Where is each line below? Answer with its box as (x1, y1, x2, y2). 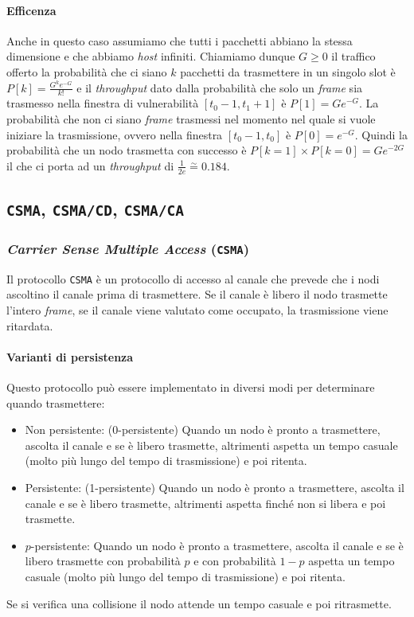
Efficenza (6, 2, 57, 18)
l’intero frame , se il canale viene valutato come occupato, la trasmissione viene (6, 302, 389, 318)
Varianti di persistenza (6, 348, 134, 365)
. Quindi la (354, 126, 408, 143)
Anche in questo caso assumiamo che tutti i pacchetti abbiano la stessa (6, 32, 353, 49)
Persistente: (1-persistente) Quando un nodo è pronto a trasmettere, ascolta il (25, 479, 404, 496)
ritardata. (6, 317, 53, 334)
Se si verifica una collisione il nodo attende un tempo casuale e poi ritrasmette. (6, 595, 392, 611)
